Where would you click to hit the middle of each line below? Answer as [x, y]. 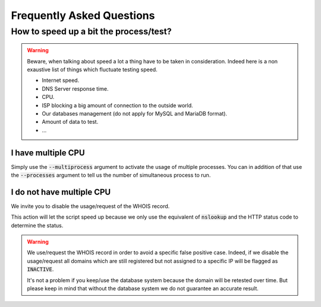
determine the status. [37, 225]
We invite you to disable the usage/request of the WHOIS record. [90, 206]
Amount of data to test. [70, 122]
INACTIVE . [40, 269]
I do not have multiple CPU [61, 192]
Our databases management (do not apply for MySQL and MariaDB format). [135, 113]
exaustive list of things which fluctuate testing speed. [92, 69]
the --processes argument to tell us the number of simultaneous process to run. [111, 175]
